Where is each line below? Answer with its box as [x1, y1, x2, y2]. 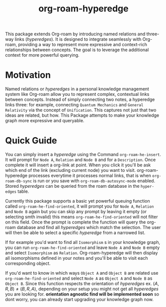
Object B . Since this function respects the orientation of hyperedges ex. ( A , [5, 281, 159, 287]
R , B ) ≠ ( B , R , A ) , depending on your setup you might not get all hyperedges [5, 286, 159, 292]
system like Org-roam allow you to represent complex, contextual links [5, 91, 150, 97]
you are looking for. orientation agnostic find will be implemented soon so [5, 291, 160, 297]
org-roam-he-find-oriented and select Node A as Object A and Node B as [5, 275, 153, 281]
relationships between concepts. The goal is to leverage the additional [5, 47, 149, 53]
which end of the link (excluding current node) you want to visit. [5, 167, 136, 173]
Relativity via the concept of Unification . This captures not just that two [5, 107, 157, 113]
